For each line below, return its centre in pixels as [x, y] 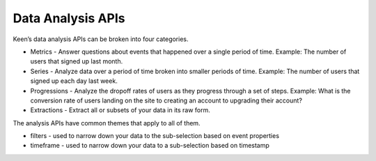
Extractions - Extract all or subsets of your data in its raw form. [120, 110]
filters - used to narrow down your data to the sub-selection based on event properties [155, 136]
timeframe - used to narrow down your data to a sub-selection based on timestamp [150, 146]
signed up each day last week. [74, 81]
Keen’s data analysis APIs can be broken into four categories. [101, 39]
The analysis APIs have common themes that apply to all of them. [107, 123]
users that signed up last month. [77, 61]
